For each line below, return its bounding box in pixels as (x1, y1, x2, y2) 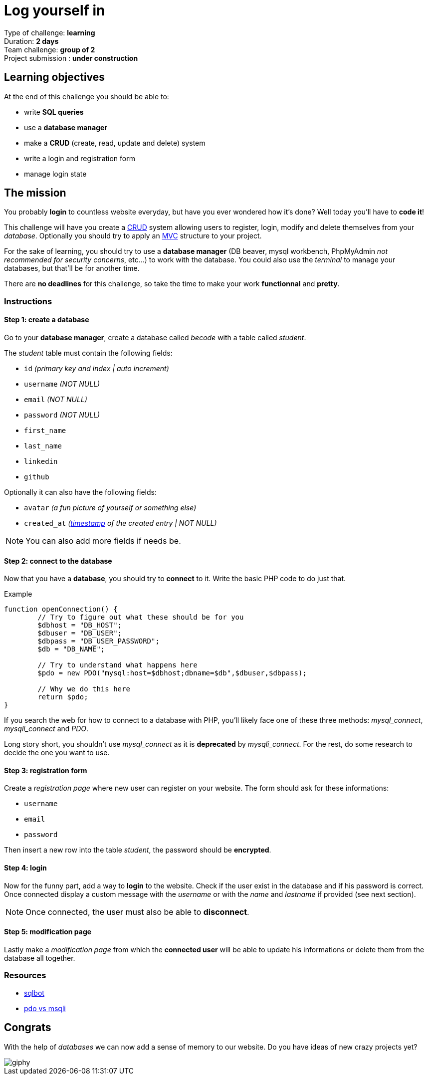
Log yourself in (4, 2, 105, 19)
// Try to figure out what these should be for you (37, 613, 244, 622)
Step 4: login (4, 863, 47, 872)
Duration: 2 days (4, 36, 59, 45)
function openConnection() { (4, 605, 118, 614)
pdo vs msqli (24, 1004, 66, 1013)
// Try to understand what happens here (37, 661, 198, 669)
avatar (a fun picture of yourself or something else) (24, 503, 197, 512)
